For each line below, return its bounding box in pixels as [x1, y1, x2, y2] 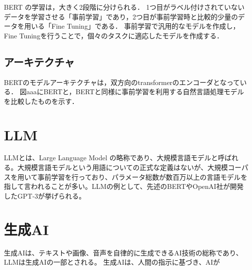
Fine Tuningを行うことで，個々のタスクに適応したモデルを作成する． [4, 30, 223, 40]
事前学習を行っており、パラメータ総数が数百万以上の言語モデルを [37, 171, 248, 182]
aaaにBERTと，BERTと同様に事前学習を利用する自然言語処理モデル [26, 86, 244, 97]
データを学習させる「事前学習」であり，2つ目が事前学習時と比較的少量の [4, 11, 238, 21]
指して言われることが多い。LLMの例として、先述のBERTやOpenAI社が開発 [4, 181, 244, 191]
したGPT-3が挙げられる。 [4, 190, 86, 201]
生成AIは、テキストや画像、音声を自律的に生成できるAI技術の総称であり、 [4, 247, 243, 257]
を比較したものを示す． [4, 96, 79, 106]
